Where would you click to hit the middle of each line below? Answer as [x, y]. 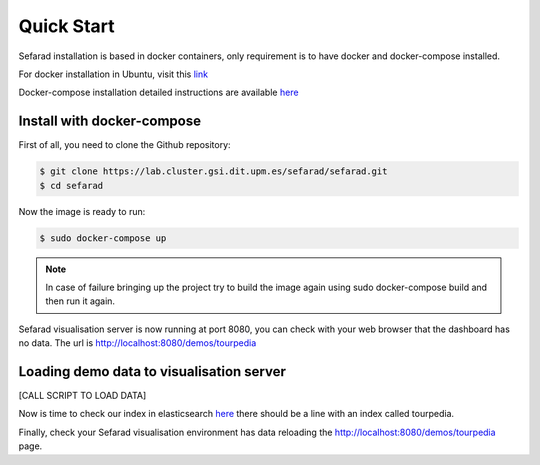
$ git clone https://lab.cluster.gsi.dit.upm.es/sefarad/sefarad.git [213, 171]
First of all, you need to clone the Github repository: [124, 145]
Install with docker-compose [110, 121]
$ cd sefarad [71, 185]
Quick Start [66, 26]
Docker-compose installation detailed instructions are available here [158, 92]
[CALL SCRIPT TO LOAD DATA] [82, 396]
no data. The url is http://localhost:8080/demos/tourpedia [137, 343]
